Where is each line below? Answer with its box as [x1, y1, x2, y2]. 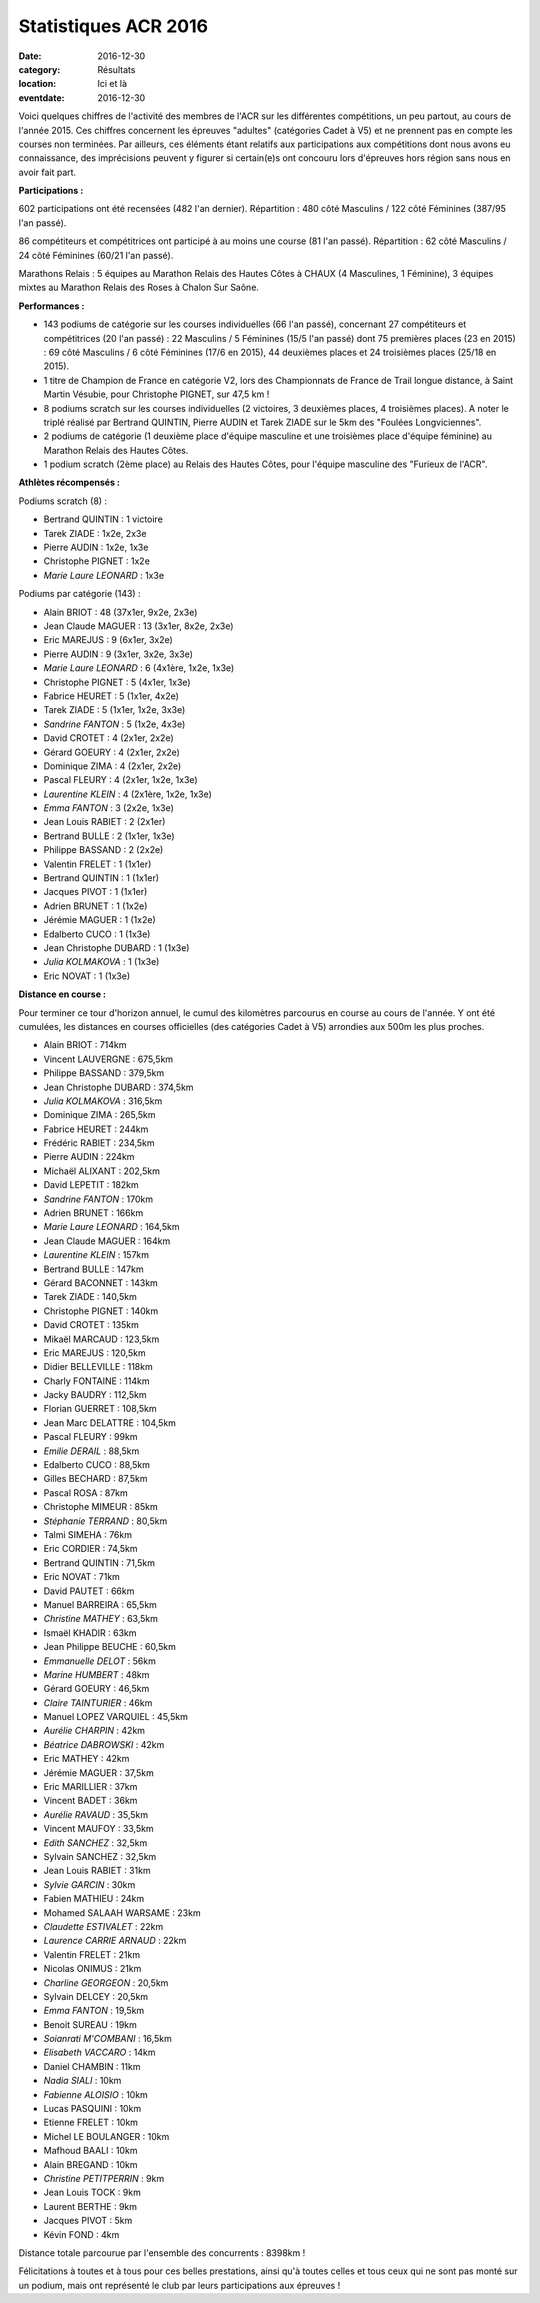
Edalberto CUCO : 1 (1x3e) [43, 928, 151, 940]
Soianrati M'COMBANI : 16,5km [43, 2033, 172, 2045]
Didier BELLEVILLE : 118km [43, 1361, 154, 1373]
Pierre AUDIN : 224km [43, 1151, 135, 1163]
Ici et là [97, 78, 128, 90]
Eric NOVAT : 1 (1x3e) [43, 970, 131, 982]
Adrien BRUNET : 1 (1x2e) [43, 900, 148, 912]
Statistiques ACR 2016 [18, 15, 209, 37]
